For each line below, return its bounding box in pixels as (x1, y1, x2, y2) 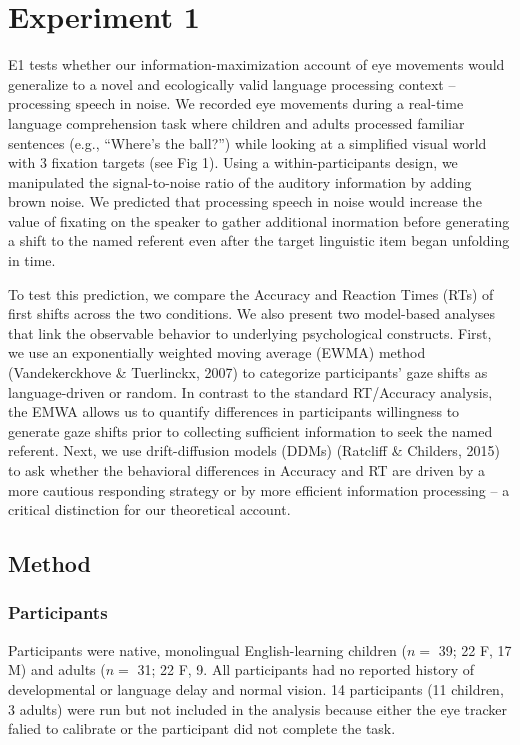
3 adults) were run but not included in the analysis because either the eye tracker (8, 698, 508, 719)
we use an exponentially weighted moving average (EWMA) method (8, 342, 426, 363)
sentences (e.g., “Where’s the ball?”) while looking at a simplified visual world (8, 132, 487, 153)
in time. (8, 250, 56, 271)
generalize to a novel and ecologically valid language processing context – (8, 73, 456, 94)
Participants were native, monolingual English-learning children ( (8, 639, 407, 660)
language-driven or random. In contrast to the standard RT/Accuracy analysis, (8, 381, 493, 402)
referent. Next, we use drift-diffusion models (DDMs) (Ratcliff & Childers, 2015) (8, 440, 500, 461)
